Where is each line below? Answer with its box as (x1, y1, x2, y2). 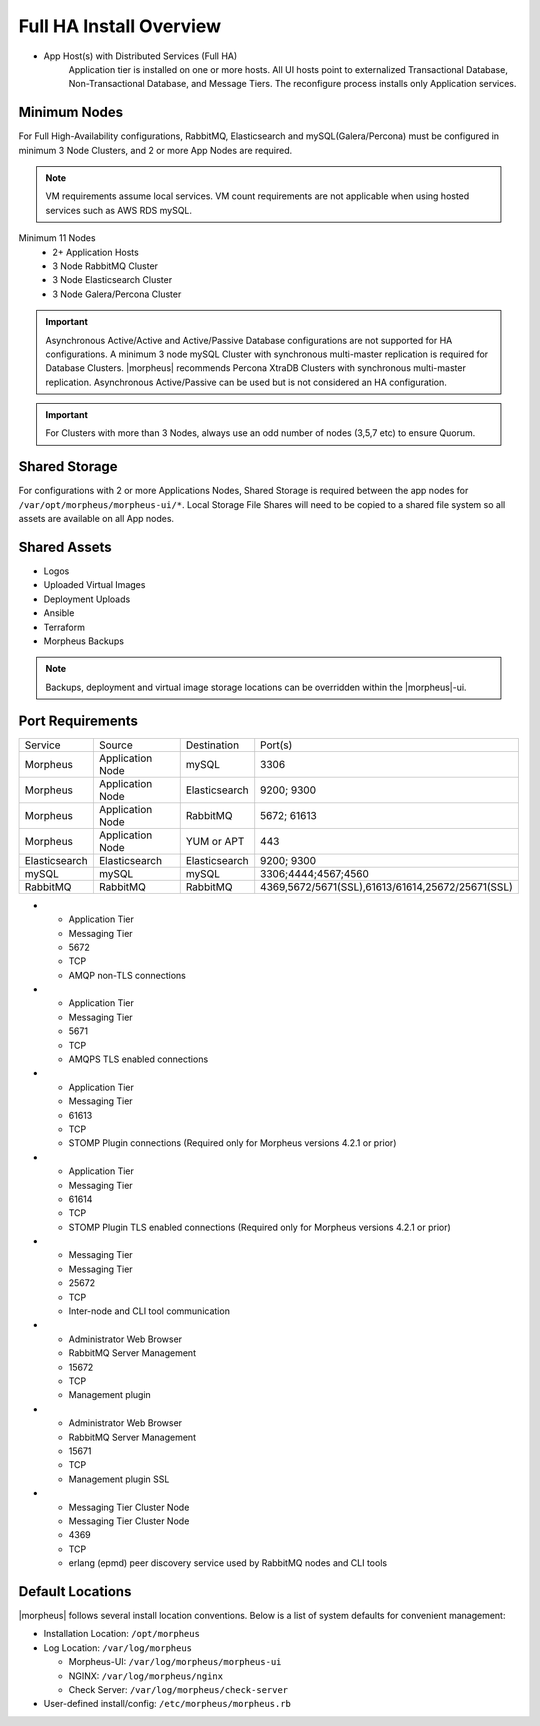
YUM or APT (185, 834, 245, 848)
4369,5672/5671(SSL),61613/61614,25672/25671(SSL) (260, 880, 514, 894)
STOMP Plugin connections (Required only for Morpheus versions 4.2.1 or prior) (68, 1137, 397, 1149)
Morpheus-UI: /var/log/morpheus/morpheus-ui (68, 1656, 282, 1668)
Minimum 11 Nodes (18, 232, 96, 244)
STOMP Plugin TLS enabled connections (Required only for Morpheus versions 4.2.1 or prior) (68, 1221, 452, 1233)
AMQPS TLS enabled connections (68, 1053, 209, 1065)
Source (98, 738, 134, 752)
